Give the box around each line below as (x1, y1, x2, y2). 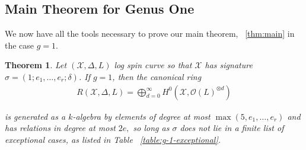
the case (5, 39, 34, 51)
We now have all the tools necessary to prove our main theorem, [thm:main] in (5, 27, 295, 40)
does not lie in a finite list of (180, 122, 284, 134)
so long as (133, 122, 170, 134)
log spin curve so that (114, 59, 192, 71)
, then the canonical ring (112, 70, 202, 82)
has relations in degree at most (5, 122, 116, 134)
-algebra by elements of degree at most (72, 110, 211, 122)
